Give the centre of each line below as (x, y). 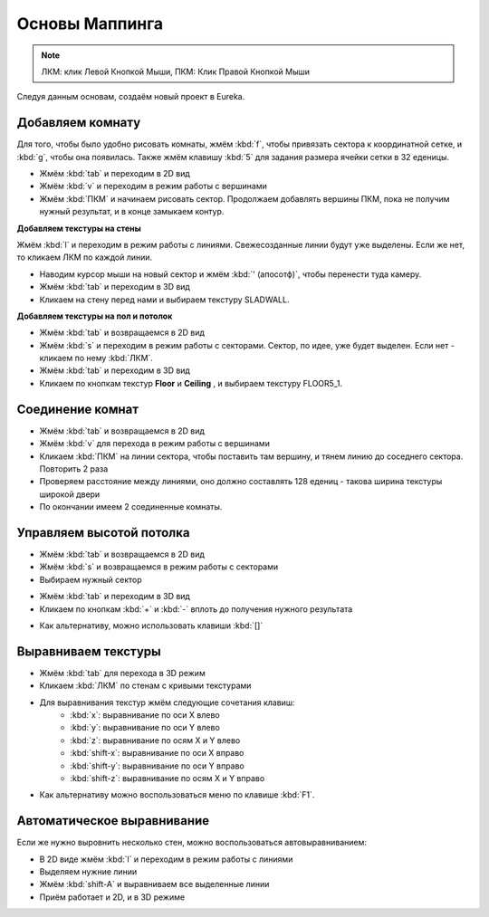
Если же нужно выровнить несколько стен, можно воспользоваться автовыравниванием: (192, 843)
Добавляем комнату (79, 123)
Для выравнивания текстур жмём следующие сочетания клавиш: (167, 702)
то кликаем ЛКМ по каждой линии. (85, 257)
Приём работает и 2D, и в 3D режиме (112, 897)
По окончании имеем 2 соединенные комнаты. (131, 507)
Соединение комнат (78, 409)
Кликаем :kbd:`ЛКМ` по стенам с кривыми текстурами (145, 686)
